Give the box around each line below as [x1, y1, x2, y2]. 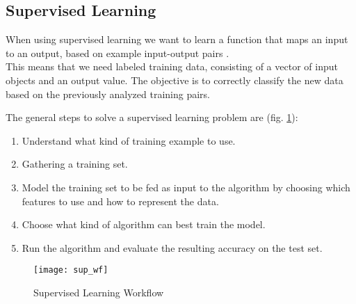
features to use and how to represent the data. [22, 193, 219, 208]
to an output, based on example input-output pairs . [6, 45, 229, 60]
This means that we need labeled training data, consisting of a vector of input [6, 59, 338, 74]
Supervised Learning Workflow [33, 285, 164, 299]
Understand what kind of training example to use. [22, 133, 236, 147]
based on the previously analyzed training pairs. [6, 86, 210, 101]
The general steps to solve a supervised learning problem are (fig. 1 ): [6, 110, 298, 125]
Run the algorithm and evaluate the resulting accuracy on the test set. [22, 240, 323, 255]
